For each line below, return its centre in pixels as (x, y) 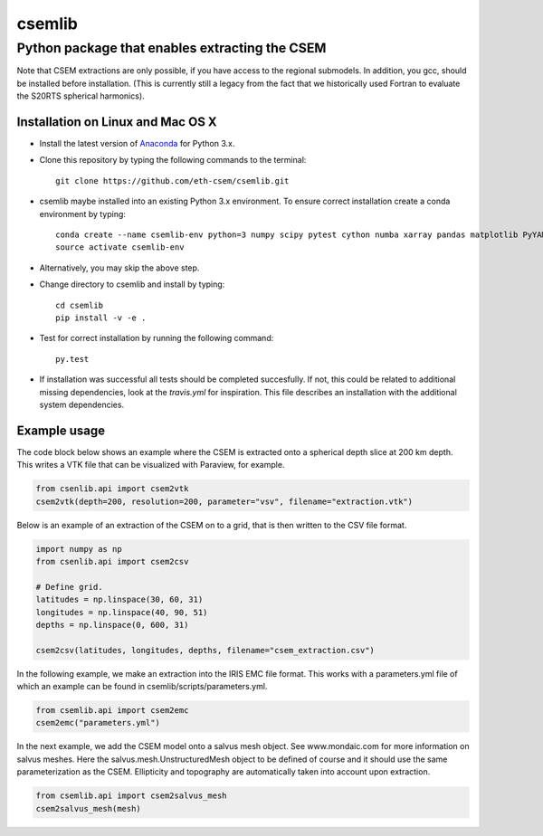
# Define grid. (69, 587)
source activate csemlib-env (120, 247)
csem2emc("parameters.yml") (98, 723)
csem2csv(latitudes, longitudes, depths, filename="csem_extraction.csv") (205, 650)
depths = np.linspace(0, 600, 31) (112, 625)
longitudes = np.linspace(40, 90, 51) (122, 612)
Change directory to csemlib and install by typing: (132, 284)
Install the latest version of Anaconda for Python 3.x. (137, 144)
